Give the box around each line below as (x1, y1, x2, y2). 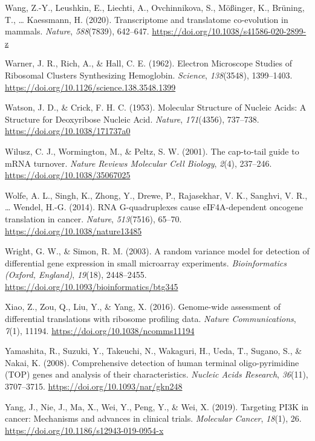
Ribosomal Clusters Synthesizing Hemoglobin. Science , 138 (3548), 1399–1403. (5, 68, 293, 81)
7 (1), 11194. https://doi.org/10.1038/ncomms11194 (5, 324, 195, 336)
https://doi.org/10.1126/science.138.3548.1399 (5, 80, 176, 93)
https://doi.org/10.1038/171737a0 (5, 124, 131, 137)
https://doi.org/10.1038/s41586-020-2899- (152, 25, 307, 37)
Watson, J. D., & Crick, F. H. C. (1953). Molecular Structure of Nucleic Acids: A (5, 101, 307, 114)
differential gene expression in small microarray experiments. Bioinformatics (5, 256, 287, 269)
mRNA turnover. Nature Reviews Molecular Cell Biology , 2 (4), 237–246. (5, 156, 272, 169)
